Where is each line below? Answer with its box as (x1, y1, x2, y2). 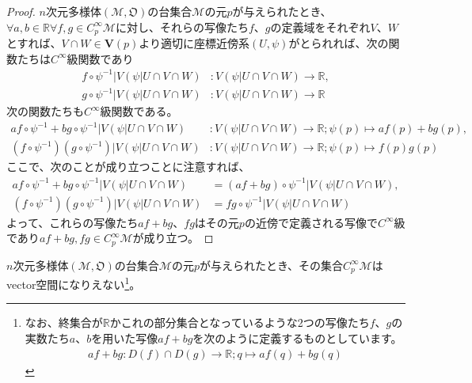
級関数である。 (100, 103, 178, 119)
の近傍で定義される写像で (244, 214, 378, 230)
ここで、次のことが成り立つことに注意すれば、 (6, 158, 250, 175)
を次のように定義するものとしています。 (192, 329, 402, 346)
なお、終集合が (25, 314, 103, 331)
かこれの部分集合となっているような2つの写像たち (109, 314, 370, 331)
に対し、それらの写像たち (115, 18, 249, 35)
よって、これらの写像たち (6, 214, 139, 230)
